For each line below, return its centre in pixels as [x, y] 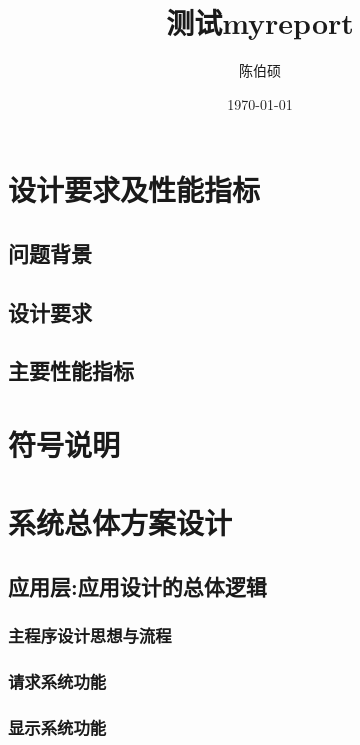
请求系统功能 [57, 681]
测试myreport [260, 22]
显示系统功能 [57, 726]
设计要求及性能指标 [134, 189]
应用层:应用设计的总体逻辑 [137, 585]
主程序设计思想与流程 [90, 635]
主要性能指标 [71, 370]
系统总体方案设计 [120, 522]
